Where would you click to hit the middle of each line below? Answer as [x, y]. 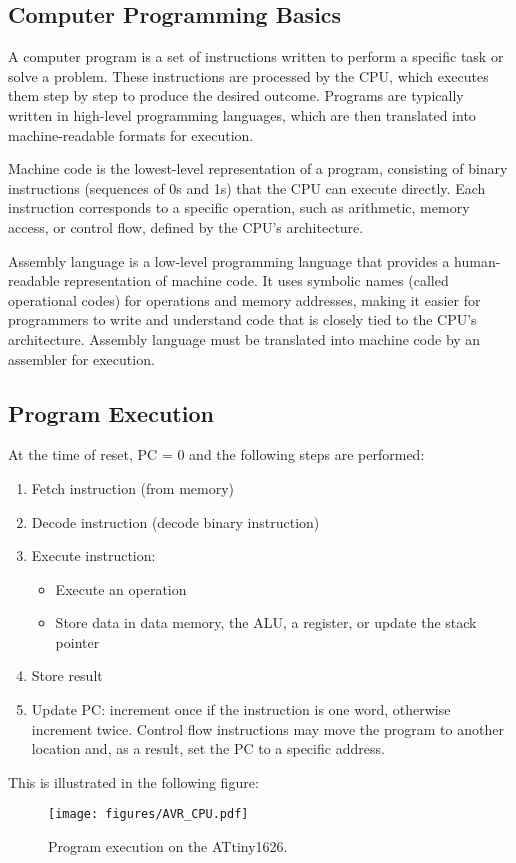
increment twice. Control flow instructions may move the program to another [267, 728]
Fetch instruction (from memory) [133, 487]
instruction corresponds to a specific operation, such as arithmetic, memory [239, 207]
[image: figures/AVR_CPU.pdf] [148, 814]
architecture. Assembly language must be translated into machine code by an [244, 338]
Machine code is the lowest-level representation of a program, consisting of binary [258, 168]
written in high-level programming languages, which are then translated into [242, 114]
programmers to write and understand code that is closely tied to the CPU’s [242, 319]
